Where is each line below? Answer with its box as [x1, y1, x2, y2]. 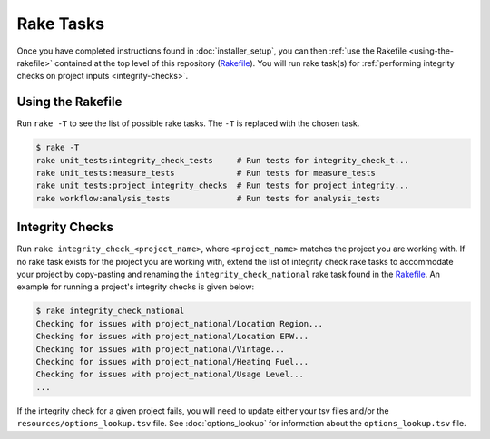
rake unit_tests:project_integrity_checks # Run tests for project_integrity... [35, 180, 410, 190]
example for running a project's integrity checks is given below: [16, 281, 254, 292]
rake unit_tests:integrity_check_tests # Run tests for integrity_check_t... [35, 155, 410, 165]
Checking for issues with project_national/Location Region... [35, 318, 324, 328]
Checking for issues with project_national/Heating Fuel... [35, 356, 309, 366]
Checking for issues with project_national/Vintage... [35, 344, 285, 354]
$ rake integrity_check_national [35, 306, 185, 317]
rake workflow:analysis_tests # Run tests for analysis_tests [35, 193, 381, 203]
